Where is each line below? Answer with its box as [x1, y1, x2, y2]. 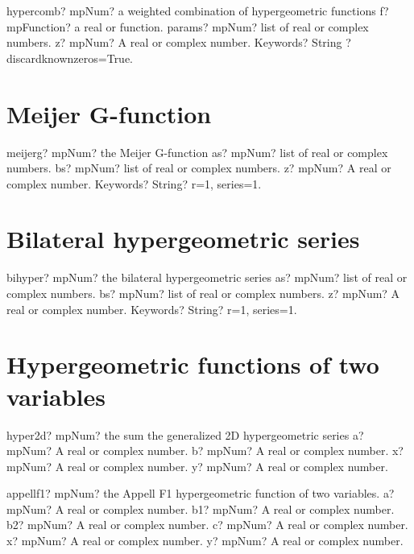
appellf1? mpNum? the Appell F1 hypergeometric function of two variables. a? [6, 485, 395, 502]
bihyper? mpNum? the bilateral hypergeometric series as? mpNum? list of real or [6, 269, 408, 286]
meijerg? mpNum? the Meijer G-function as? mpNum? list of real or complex [6, 143, 388, 160]
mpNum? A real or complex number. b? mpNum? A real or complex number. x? [6, 442, 404, 459]
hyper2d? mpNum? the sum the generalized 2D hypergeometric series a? [6, 426, 364, 443]
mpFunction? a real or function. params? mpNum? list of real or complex [6, 18, 369, 35]
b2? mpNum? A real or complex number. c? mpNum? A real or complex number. [6, 516, 408, 533]
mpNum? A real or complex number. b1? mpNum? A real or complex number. [6, 500, 395, 517]
